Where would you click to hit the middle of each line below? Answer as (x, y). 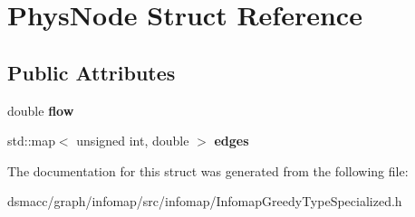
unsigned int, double (133, 141)
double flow (41, 110)
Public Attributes (92, 72)
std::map (31, 141)
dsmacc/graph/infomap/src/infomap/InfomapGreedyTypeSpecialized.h (205, 201)
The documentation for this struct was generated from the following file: (208, 170)
